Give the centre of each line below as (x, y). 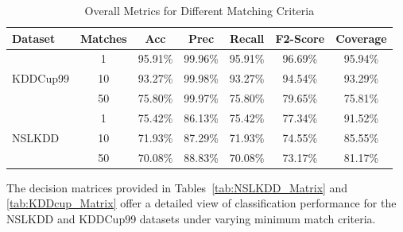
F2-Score (300, 38)
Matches (103, 38)
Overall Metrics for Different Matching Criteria (200, 10)
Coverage (361, 38)
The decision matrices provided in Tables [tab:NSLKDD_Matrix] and (177, 187)
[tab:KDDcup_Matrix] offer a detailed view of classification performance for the (201, 203)
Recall (247, 38)
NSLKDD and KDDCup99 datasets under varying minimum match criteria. (191, 218)
